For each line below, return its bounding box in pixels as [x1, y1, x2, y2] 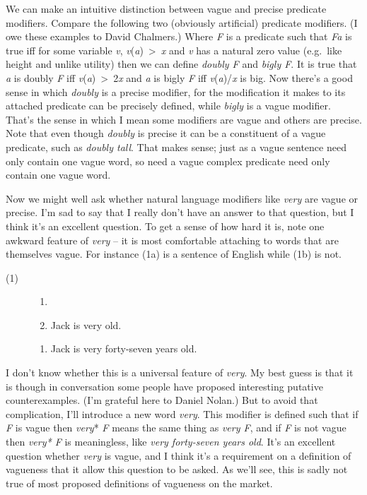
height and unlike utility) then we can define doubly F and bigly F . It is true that [6, 56, 357, 71]
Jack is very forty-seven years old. [50, 341, 197, 356]
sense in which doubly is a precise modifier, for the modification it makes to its [6, 84, 346, 99]
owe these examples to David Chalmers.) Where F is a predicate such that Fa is [6, 29, 352, 44]
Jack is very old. [50, 317, 122, 332]
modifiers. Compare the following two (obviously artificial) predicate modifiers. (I [6, 15, 358, 30]
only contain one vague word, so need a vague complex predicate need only [6, 153, 330, 168]
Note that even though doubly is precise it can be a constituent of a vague [6, 126, 326, 141]
